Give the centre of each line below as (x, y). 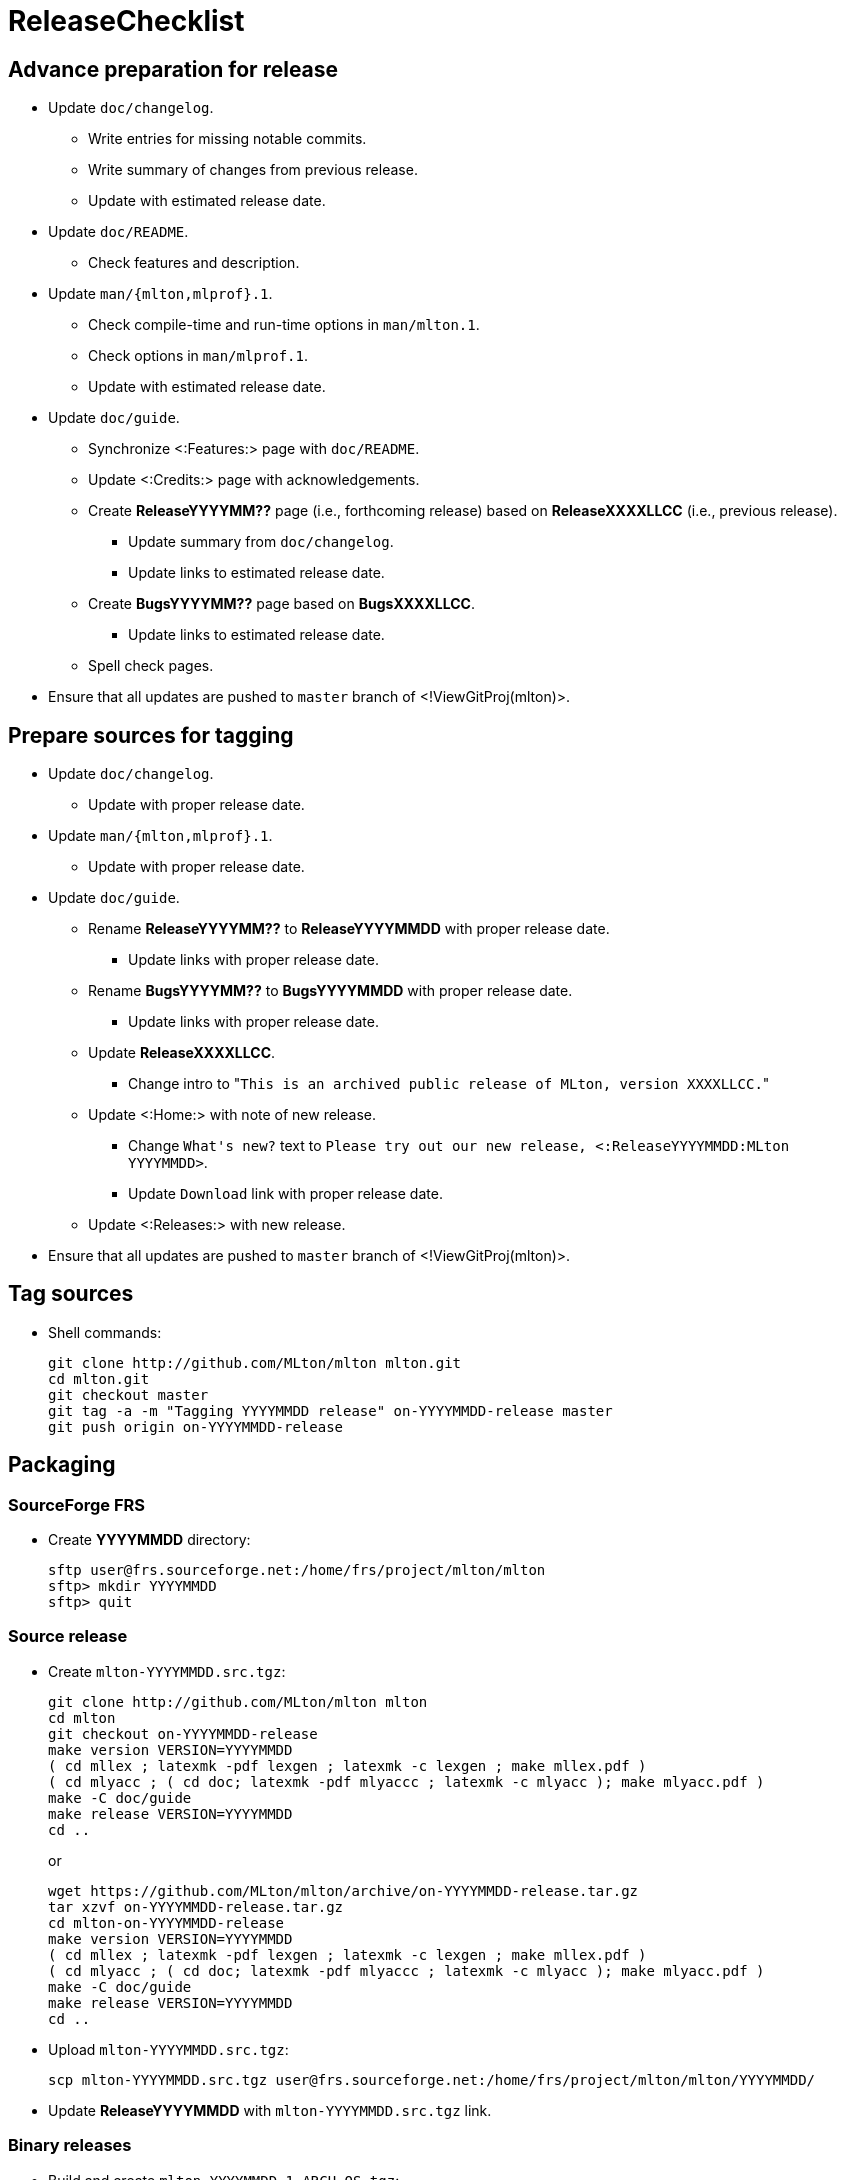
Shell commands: (105, 1332)
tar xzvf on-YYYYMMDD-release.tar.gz (196, 1906)
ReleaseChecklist (126, 21)
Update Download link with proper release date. (285, 1194)
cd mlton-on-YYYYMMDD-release (166, 1922)
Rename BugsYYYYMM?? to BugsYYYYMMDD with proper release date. (330, 991)
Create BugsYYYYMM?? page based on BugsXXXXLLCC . (281, 604)
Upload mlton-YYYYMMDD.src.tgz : (168, 2049)
